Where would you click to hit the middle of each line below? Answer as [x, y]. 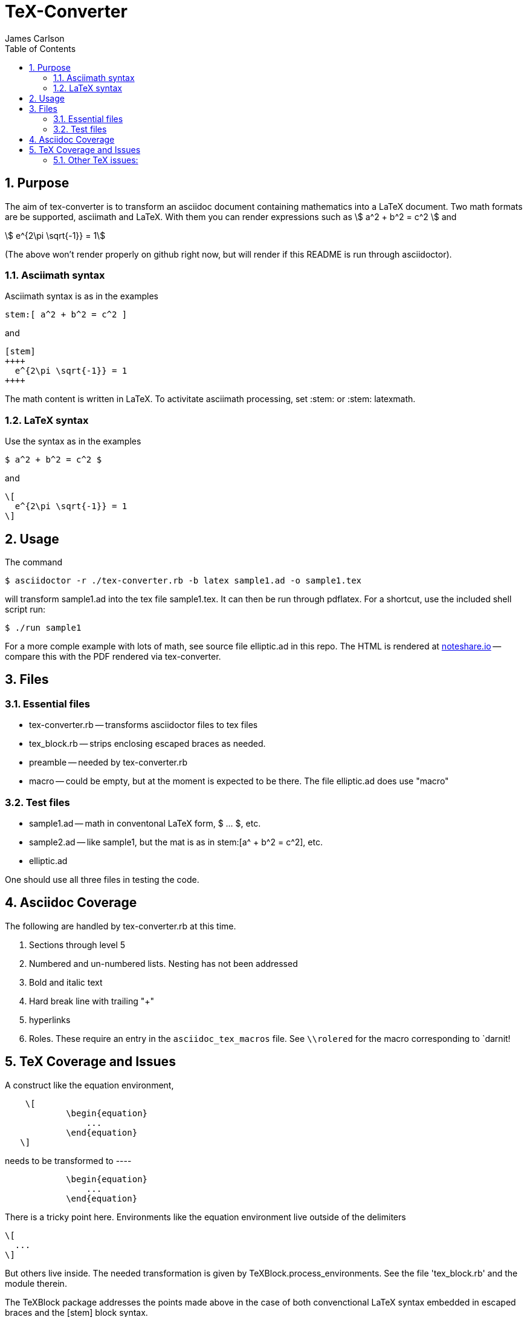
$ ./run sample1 [43, 627]
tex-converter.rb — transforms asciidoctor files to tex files [144, 725]
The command [34, 562]
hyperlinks [50, 1019]
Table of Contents [40, 48]
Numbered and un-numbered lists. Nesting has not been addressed [163, 963]
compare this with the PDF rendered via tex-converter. [113, 656]
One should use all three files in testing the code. [102, 879]
